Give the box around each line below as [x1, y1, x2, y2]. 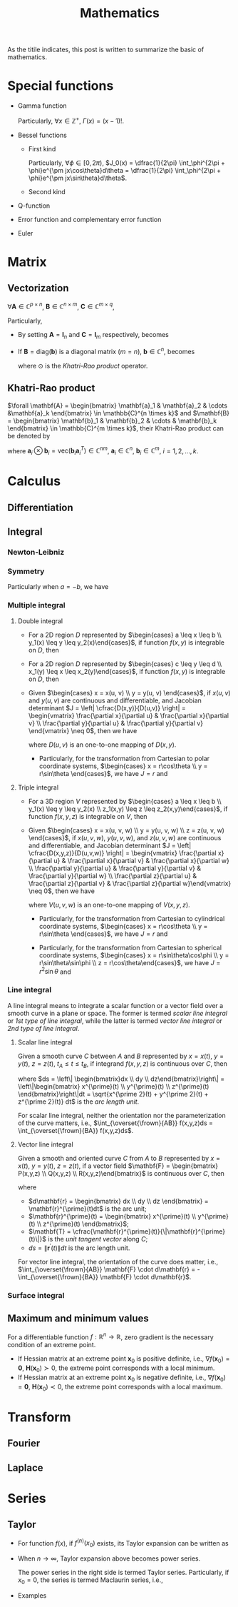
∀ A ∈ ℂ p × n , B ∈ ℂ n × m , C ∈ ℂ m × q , [7, 301, 115, 311]
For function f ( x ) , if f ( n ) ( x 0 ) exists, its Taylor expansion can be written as [17, 1537, 229, 1549]
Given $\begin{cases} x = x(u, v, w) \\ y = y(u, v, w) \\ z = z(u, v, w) [28, 826, 224, 835]
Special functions [7, 78, 114, 94]
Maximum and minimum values [7, 1312, 150, 1325]
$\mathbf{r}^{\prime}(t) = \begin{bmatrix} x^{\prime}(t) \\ [28, 1212, 197, 1221]
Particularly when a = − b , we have [7, 583, 109, 591]
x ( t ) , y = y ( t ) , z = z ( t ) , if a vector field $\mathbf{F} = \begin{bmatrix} [17, 1162, 219, 1170]
